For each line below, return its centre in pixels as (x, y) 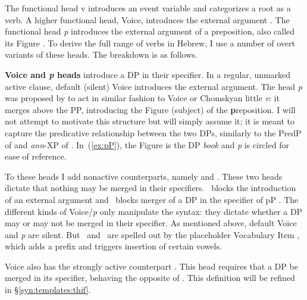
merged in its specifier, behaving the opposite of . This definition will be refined (150, 278)
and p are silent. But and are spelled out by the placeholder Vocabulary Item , (152, 234)
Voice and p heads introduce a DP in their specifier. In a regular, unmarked (148, 74)
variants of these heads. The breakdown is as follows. (101, 54)
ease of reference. (36, 156)
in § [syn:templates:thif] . (48, 290)
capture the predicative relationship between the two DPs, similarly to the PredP (153, 132)
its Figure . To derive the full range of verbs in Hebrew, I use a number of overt (150, 43)
